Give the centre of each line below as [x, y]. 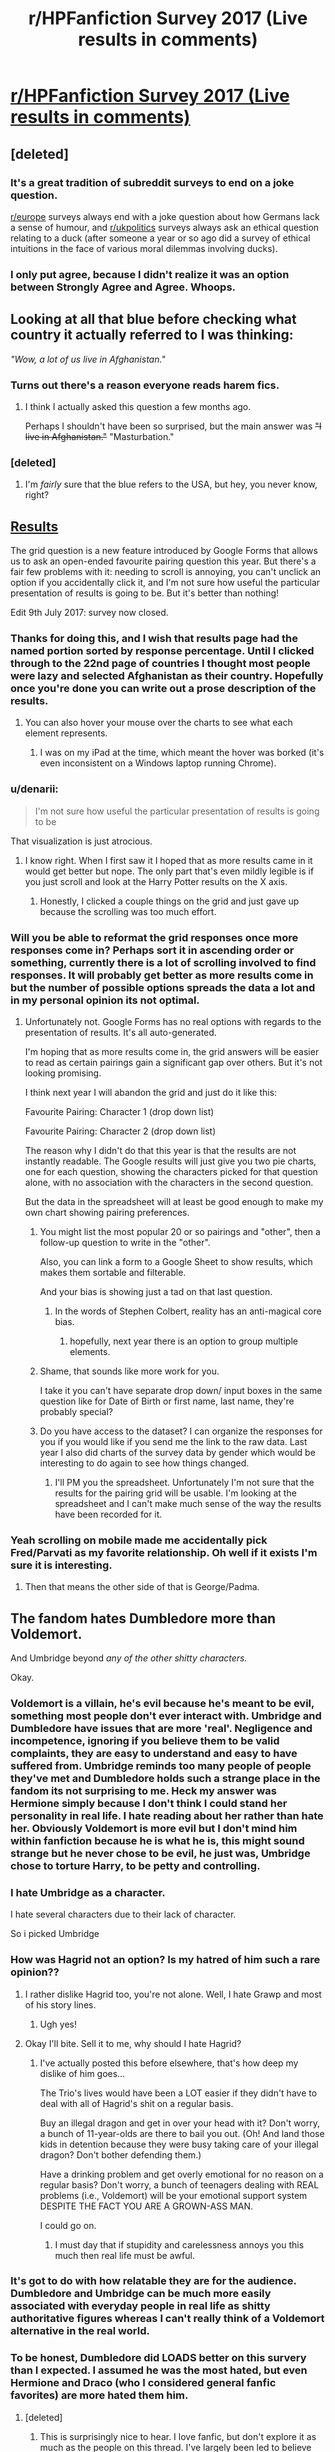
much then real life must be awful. [124, 2255]
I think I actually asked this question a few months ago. [138, 406]
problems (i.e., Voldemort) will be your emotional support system [173, 2195]
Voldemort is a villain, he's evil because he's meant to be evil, [162, 1703]
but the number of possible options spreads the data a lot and [163, 987]
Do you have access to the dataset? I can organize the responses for [181, 1431]
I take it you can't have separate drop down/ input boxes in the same [181, 1390]
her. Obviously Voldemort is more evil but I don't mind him [154, 1828]
